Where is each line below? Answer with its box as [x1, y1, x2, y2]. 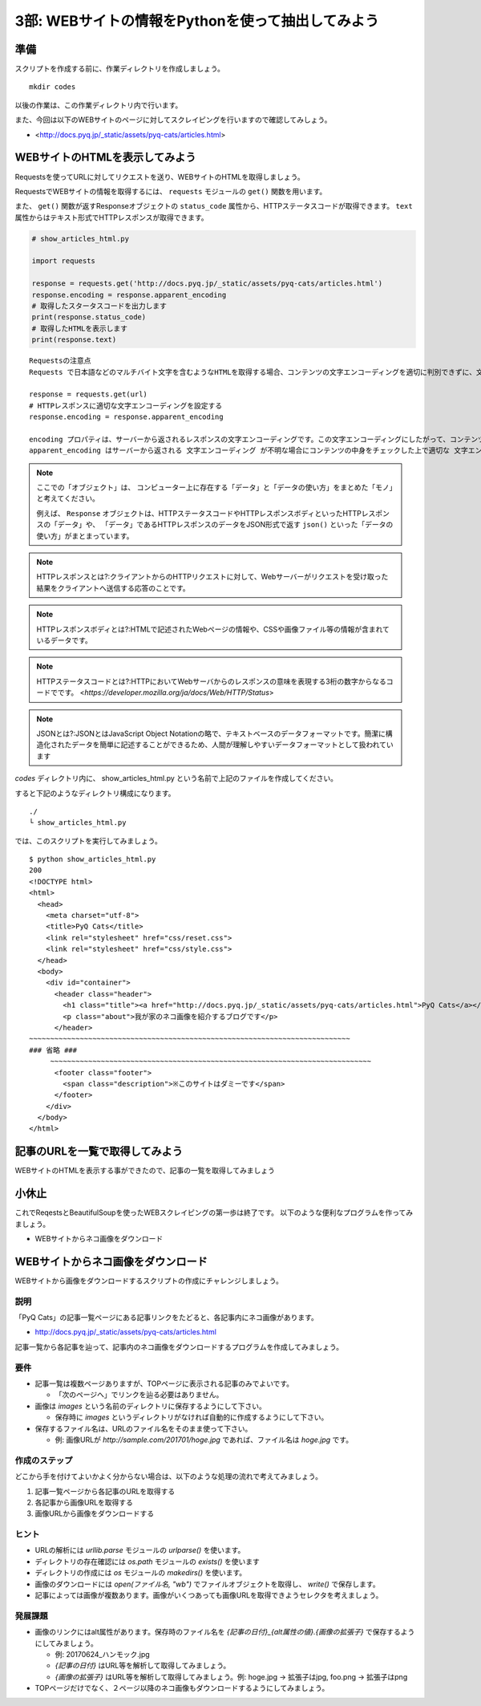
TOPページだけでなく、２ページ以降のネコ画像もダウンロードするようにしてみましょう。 [34, 1684, 329, 1693]
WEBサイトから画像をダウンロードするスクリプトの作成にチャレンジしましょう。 [14, 1276, 284, 1286]
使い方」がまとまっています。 [36, 530, 134, 541]
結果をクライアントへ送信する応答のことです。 [36, 583, 190, 593]
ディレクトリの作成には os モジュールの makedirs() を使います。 [34, 1568, 247, 1578]
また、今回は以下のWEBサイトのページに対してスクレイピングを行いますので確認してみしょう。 [14, 115, 332, 124]
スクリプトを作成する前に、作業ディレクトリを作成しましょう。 [14, 64, 224, 74]
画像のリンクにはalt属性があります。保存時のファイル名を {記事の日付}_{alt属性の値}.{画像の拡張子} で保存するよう [34, 1627, 415, 1637]
